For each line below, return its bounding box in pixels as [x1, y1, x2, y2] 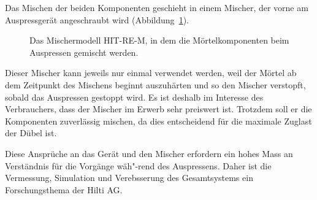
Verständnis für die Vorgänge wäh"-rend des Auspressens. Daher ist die [5, 159, 272, 172]
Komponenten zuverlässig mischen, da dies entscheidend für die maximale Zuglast [5, 114, 312, 127]
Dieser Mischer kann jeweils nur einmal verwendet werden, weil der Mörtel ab [5, 66, 297, 79]
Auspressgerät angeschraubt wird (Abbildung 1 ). [5, 13, 189, 26]
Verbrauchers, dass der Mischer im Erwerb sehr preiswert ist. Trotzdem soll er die [5, 102, 312, 115]
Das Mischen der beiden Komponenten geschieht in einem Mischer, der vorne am [5, 1, 308, 13]
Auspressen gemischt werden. [29, 45, 139, 58]
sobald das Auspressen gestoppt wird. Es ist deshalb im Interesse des [5, 90, 264, 103]
